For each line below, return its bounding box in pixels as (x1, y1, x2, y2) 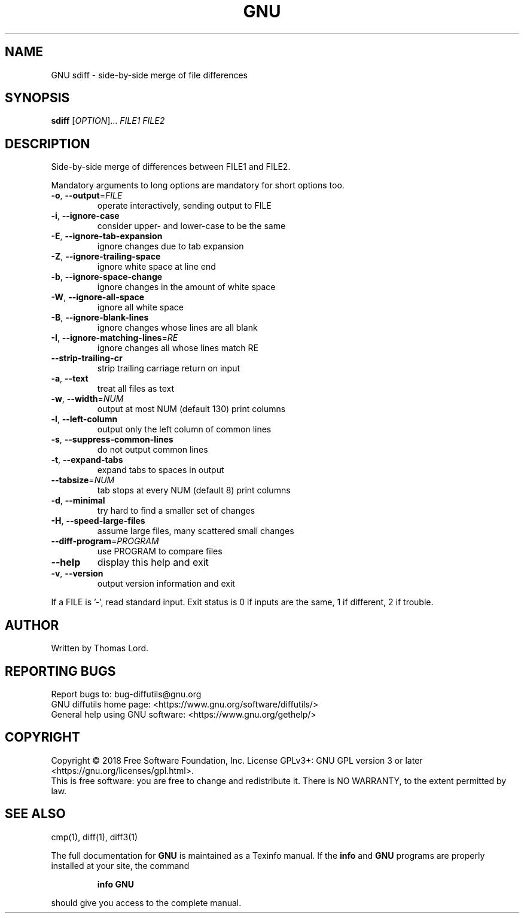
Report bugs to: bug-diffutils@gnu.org (51, 688, 202, 699)
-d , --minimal (51, 495, 105, 506)
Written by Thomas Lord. (51, 643, 149, 654)
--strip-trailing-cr (51, 353, 123, 364)
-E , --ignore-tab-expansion (51, 231, 163, 242)
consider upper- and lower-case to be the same (97, 221, 286, 231)
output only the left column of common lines (97, 424, 272, 435)
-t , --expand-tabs (51, 455, 123, 465)
